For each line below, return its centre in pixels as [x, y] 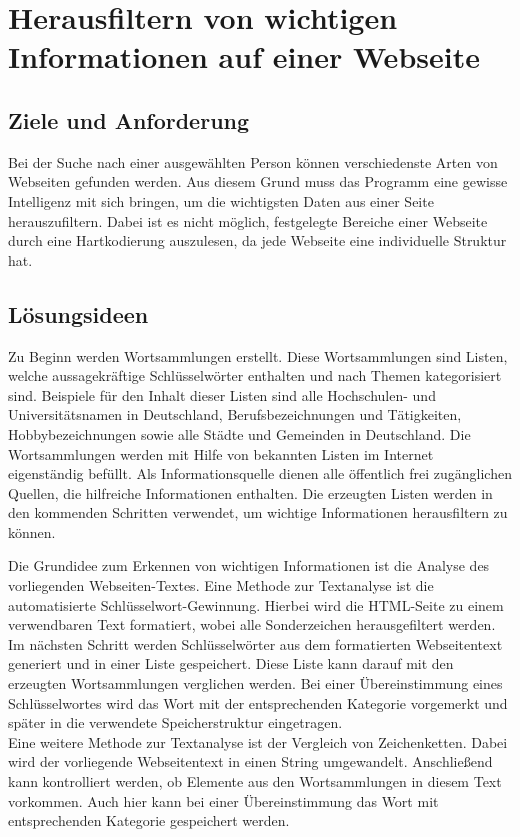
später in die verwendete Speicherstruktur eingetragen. [175, 722]
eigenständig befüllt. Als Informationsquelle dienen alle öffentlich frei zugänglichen [260, 473]
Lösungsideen [78, 313]
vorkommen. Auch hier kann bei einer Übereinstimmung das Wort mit [223, 800]
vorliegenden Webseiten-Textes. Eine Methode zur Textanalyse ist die [221, 585]
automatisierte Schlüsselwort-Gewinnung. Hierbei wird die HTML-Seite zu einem [256, 604]
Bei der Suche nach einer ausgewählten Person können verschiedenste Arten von [253, 161]
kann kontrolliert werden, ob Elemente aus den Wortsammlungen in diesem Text [255, 781]
